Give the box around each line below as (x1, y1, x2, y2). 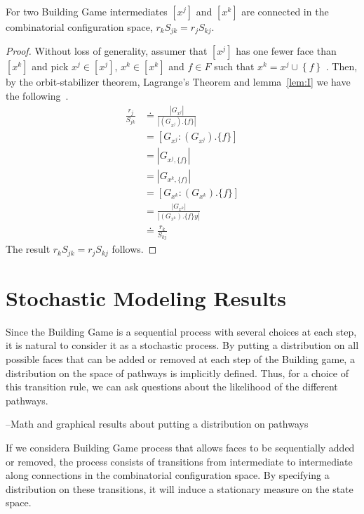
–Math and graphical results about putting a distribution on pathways (6, 416, 309, 431)
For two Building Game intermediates (6, 4, 168, 18)
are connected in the (241, 4, 329, 18)
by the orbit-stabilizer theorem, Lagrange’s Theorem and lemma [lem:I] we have (6, 74, 351, 89)
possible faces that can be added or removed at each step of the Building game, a (6, 352, 355, 367)
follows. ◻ (112, 242, 157, 256)
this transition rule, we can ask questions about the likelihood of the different (6, 379, 338, 394)
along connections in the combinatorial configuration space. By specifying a (6, 468, 330, 482)
